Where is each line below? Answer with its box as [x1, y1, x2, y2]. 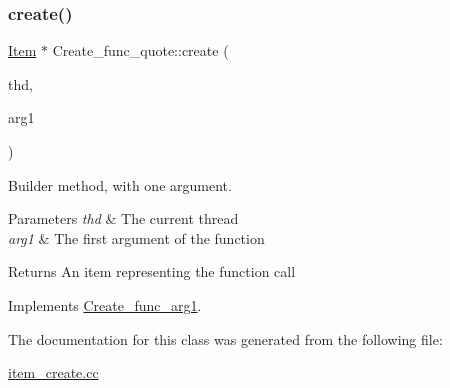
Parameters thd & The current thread [8, 208, 239, 229]
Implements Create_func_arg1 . [8, 294, 202, 315]
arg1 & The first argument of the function [8, 227, 265, 248]
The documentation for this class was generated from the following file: [8, 328, 443, 349]
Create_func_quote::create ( [52, 40, 229, 61]
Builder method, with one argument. [8, 174, 232, 195]
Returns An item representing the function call [8, 261, 296, 282]
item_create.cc [8, 362, 99, 383]
